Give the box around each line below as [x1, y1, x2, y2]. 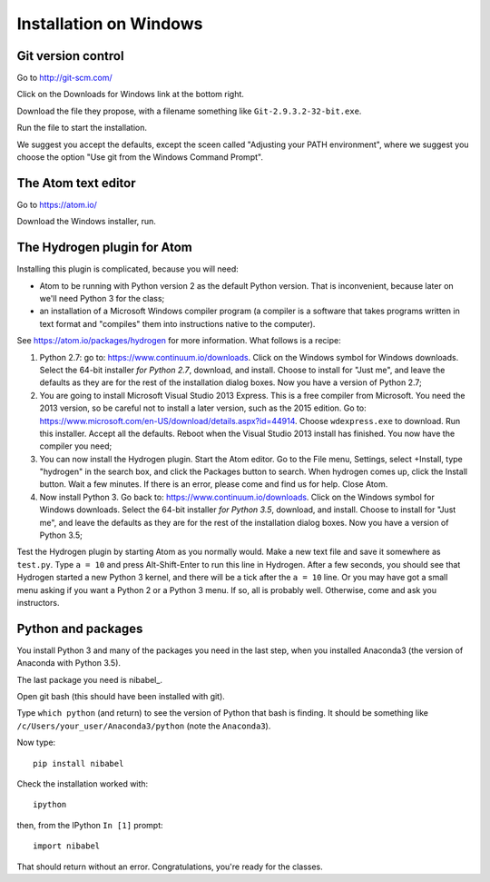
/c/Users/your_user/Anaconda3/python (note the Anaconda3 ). [16, 720, 271, 731]
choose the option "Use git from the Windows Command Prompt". [16, 152, 263, 163]
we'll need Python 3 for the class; [39, 293, 165, 303]
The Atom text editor [16, 175, 136, 191]
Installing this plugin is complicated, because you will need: [16, 263, 240, 274]
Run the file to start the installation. [16, 123, 148, 134]
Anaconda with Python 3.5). [16, 658, 122, 669]
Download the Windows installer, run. [16, 216, 156, 227]
